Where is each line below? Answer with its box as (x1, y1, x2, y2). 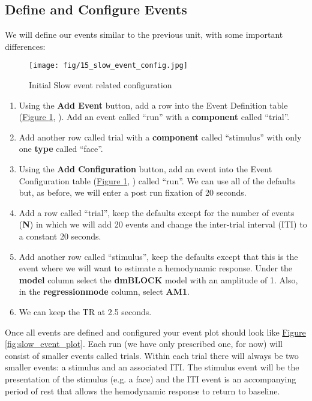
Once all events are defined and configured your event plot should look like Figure (5, 325, 306, 338)
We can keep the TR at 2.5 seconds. (19, 305, 152, 318)
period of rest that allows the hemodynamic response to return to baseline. (5, 384, 280, 397)
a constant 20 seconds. (19, 229, 101, 242)
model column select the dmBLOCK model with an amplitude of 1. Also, (19, 273, 298, 286)
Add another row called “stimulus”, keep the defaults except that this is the (19, 250, 298, 262)
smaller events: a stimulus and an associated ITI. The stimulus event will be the (5, 361, 299, 373)
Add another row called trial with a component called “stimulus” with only (19, 130, 302, 143)
